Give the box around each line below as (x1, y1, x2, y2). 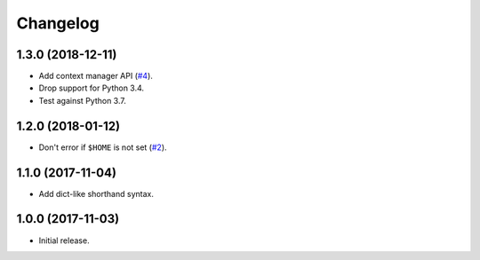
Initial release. (38, 235, 90, 246)
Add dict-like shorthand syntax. (38, 188, 155, 199)
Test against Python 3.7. (38, 95, 126, 106)
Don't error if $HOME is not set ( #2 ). (38, 142, 168, 153)
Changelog (16, 13, 100, 33)
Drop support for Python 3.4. (38, 83, 145, 93)
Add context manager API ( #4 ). (38, 71, 153, 82)
